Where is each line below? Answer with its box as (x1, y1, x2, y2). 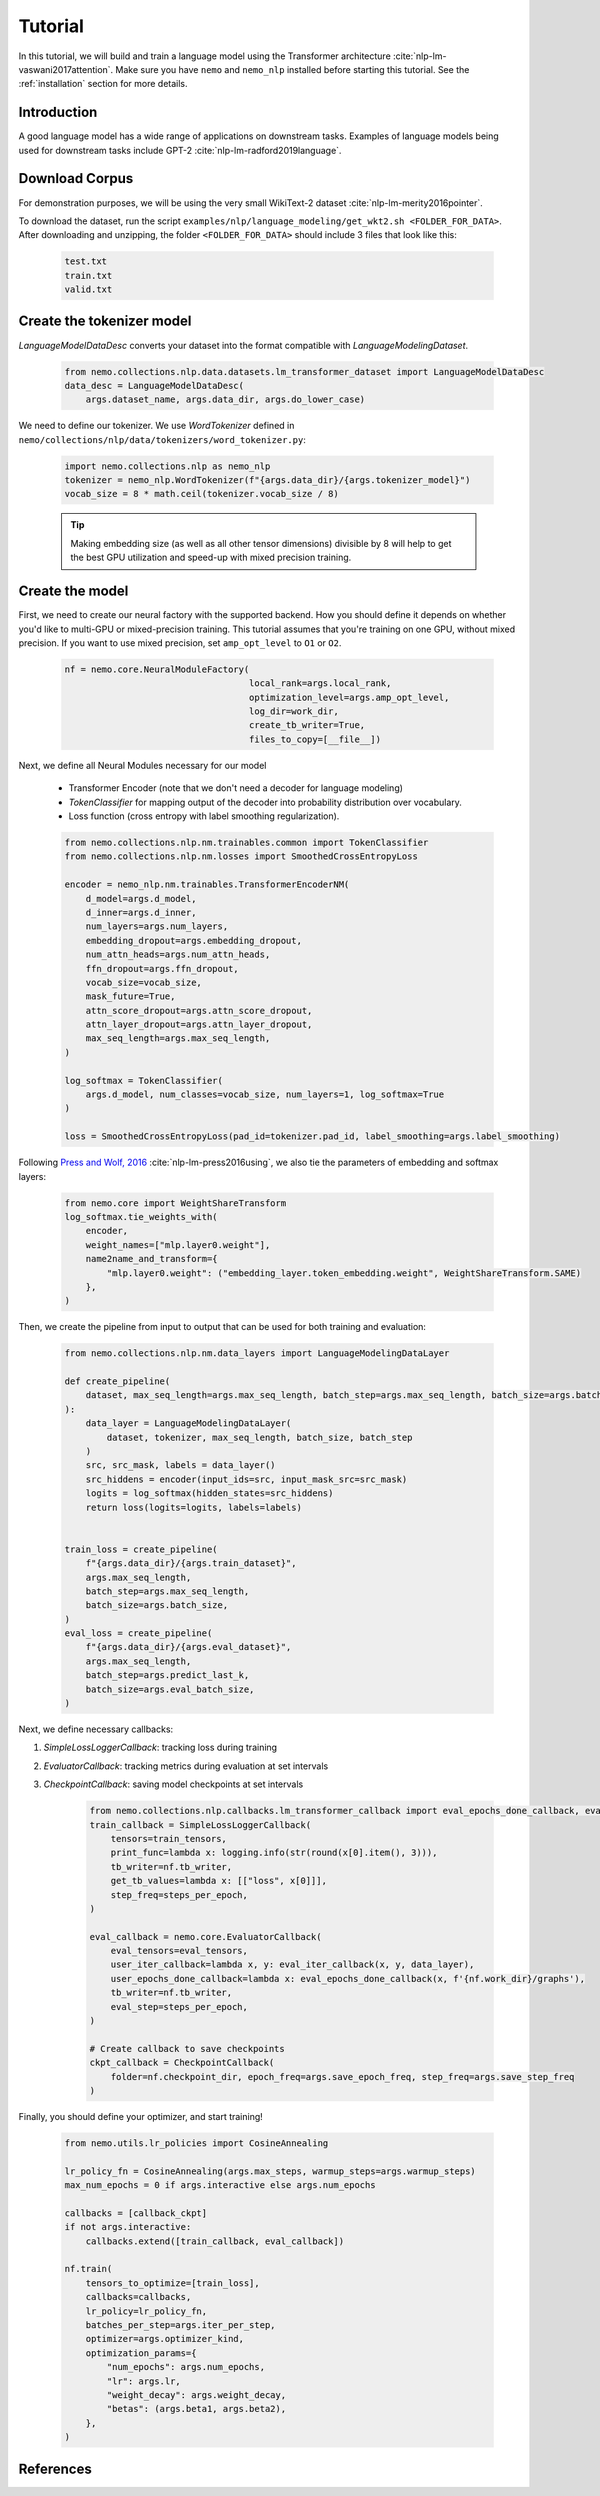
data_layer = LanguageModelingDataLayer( (85, 1418, 292, 1429)
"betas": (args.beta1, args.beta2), (106, 2403, 287, 2415)
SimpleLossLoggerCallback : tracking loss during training (43, 1741, 278, 1754)
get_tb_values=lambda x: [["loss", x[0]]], (110, 1875, 327, 1887)
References (18, 2460, 92, 2477)
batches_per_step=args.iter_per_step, (85, 2320, 276, 2331)
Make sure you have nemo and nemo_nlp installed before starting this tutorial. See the (115, 63, 470, 75)
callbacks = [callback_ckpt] (64, 2207, 208, 2219)
